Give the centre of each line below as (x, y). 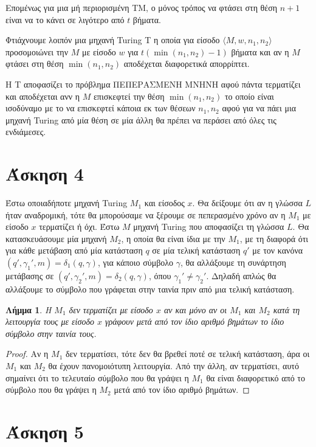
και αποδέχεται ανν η (43, 96)
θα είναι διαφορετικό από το (256, 377)
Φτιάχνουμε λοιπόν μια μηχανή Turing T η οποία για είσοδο (113, 40)
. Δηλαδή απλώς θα (241, 276)
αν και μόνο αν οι (195, 309)
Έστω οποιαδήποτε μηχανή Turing (67, 203)
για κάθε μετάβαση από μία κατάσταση (74, 250)
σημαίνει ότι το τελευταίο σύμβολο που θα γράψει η (97, 377)
